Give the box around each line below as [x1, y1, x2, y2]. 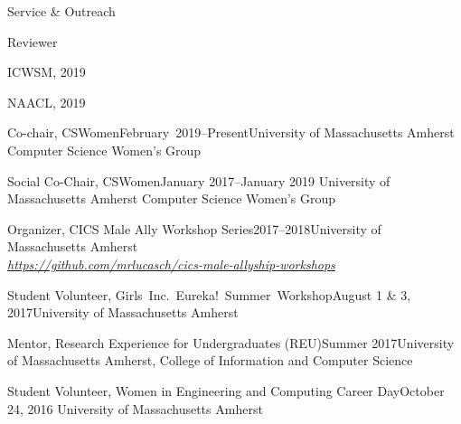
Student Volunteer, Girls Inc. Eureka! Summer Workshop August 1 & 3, [7, 285, 411, 304]
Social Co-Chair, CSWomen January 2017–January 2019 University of [7, 171, 390, 190]
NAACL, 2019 [7, 92, 86, 111]
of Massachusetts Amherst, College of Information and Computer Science [7, 351, 413, 370]
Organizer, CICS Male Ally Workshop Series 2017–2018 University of [7, 219, 381, 238]
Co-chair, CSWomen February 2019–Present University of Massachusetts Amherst [7, 123, 455, 142]
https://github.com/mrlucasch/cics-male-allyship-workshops [7, 254, 335, 273]
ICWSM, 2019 [7, 62, 86, 81]
